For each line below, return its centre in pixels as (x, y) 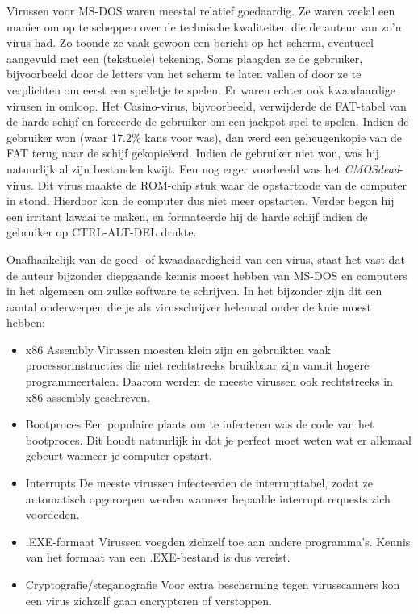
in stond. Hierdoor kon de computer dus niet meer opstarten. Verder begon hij (201, 200)
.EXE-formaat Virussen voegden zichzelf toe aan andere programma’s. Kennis (218, 541)
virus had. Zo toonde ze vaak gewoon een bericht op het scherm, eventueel (190, 42)
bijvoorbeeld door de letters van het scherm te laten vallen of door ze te (184, 74)
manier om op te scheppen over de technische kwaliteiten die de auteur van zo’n (204, 26)
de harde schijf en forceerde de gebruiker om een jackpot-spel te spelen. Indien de (208, 121)
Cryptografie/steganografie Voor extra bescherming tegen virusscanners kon (213, 584)
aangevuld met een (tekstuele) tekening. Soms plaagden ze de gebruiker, (185, 58)
